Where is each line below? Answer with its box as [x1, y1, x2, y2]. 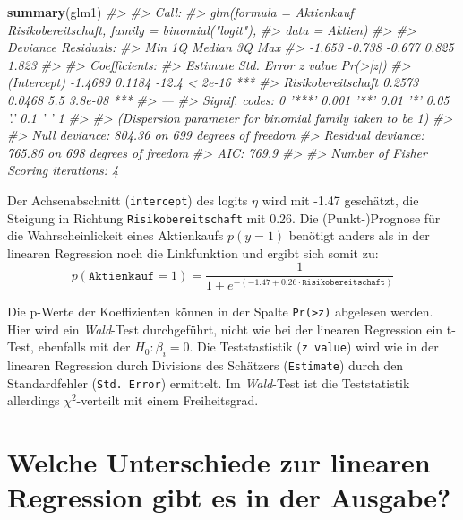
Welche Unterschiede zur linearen [7, 443, 431, 480]
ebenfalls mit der [38, 337, 131, 356]
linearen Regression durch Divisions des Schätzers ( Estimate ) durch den [7, 355, 404, 374]
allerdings [7, 391, 60, 410]
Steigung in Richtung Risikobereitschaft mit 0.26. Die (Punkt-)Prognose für [7, 208, 441, 227]
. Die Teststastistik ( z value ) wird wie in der [189, 337, 439, 356]
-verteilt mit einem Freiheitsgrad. [76, 391, 259, 410]
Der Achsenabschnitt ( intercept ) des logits [7, 190, 248, 209]
